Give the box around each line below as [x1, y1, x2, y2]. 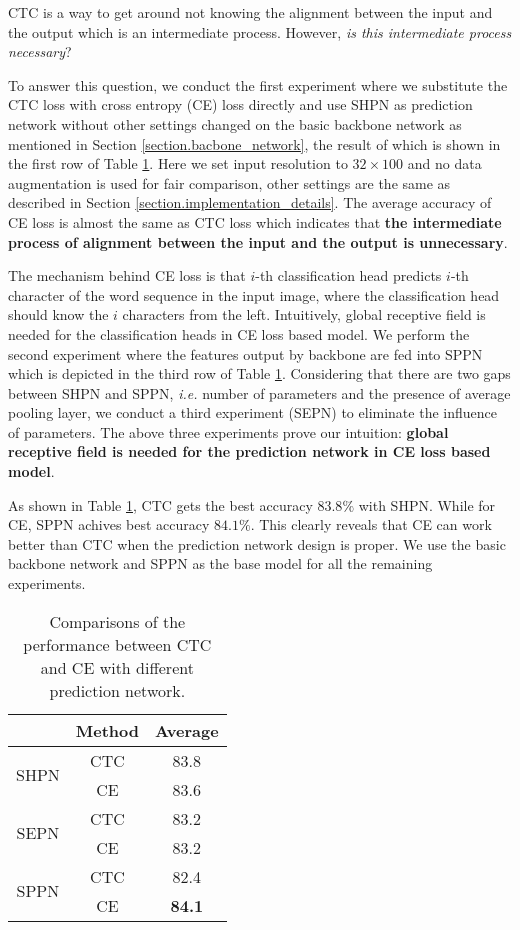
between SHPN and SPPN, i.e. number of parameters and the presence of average [8, 382, 511, 403]
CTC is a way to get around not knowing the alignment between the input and [8, 2, 493, 22]
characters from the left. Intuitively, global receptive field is [122, 304, 486, 325]
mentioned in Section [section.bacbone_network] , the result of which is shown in [8, 133, 501, 154]
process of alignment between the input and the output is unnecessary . [8, 231, 508, 252]
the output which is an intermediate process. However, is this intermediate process [8, 21, 512, 42]
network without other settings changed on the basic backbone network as [8, 113, 462, 134]
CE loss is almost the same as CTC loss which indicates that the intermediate [8, 211, 502, 232]
